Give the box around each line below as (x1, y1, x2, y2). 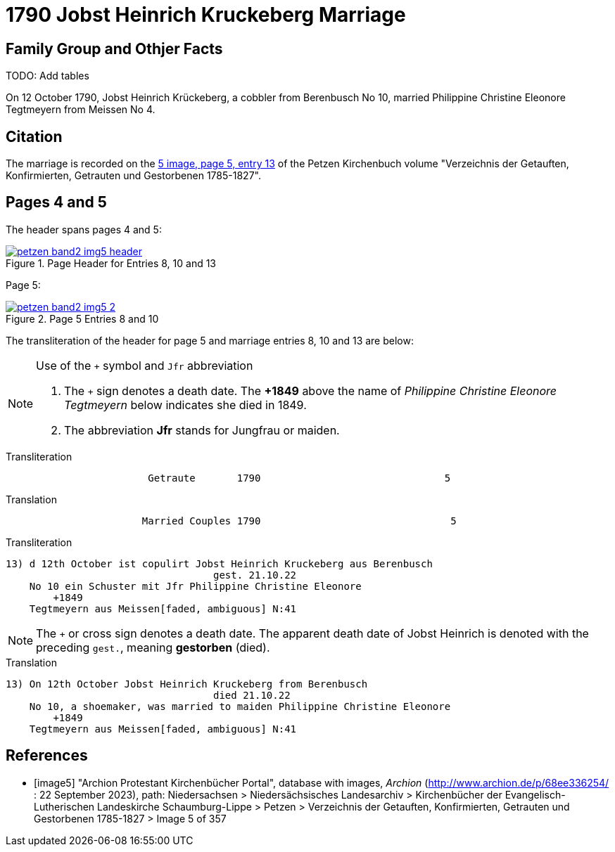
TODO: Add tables (6, 70, 89, 82)
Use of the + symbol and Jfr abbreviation (36, 358, 253, 373)
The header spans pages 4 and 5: (6, 223, 162, 235)
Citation (6, 127, 63, 146)
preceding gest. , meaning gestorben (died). (36, 640, 270, 654)
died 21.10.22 (213, 689, 291, 701)
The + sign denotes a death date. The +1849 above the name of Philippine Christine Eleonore (64, 383, 557, 398)
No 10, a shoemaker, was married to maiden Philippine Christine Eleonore (29, 700, 451, 712)
